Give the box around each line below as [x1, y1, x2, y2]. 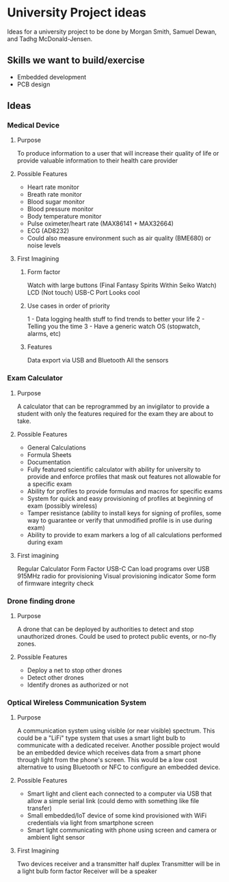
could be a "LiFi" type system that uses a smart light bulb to [16, 734, 186, 742]
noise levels [27, 241, 61, 249]
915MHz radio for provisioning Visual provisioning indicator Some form [16, 572, 217, 580]
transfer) [27, 804, 53, 813]
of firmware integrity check [16, 579, 94, 587]
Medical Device [7, 121, 60, 130]
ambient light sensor [27, 833, 85, 842]
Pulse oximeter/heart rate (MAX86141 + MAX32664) [27, 219, 174, 228]
